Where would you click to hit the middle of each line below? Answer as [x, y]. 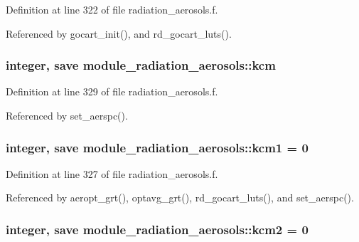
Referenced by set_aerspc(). [67, 115]
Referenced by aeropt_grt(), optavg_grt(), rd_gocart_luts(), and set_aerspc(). [180, 198]
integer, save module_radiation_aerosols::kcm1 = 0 [157, 147]
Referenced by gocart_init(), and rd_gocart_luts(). [119, 33]
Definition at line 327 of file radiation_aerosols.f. [112, 173]
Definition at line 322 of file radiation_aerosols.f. [112, 9]
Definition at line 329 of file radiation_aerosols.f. [112, 91]
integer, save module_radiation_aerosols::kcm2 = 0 [157, 229]
